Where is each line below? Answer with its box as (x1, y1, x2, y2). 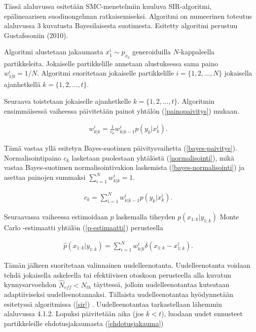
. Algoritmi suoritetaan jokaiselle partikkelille (37, 68, 174, 78)
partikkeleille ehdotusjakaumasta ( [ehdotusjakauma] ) (4, 318, 164, 328)
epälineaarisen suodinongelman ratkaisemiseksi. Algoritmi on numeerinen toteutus (4, 10, 252, 21)
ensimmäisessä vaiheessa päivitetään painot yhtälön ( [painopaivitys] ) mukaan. (4, 105, 239, 116)
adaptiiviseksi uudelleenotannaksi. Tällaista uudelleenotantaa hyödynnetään (4, 289, 233, 299)
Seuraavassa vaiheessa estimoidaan (4, 211, 108, 221)
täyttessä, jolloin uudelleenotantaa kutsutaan (93, 279, 229, 290)
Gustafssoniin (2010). (4, 30, 68, 40)
